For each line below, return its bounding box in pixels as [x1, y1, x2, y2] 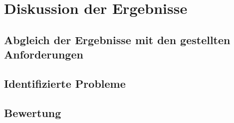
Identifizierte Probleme [4, 75, 126, 91]
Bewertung [4, 105, 61, 120]
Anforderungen [4, 47, 83, 62]
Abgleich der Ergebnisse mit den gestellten [4, 32, 231, 47]
